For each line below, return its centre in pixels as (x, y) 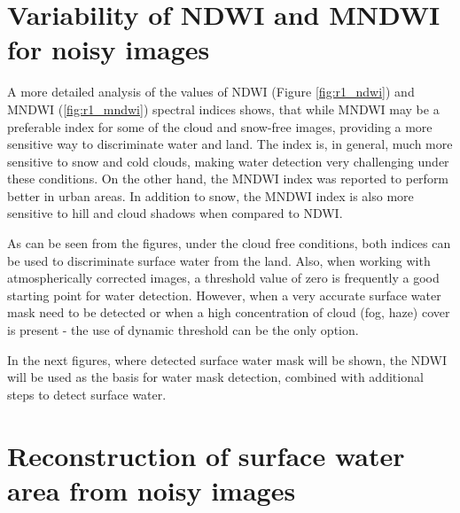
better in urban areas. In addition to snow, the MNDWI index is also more (211, 195)
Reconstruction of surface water (206, 455)
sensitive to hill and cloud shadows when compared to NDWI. (175, 213)
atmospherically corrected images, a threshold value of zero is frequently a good (223, 278)
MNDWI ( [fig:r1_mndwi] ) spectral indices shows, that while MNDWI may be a (223, 109)
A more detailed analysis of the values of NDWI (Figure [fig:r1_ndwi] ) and (211, 92)
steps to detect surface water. (87, 394)
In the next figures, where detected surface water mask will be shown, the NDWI (227, 359)
